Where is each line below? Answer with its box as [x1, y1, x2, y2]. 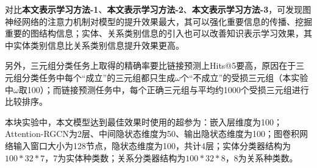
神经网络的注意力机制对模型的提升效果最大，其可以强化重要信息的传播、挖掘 [5, 15, 312, 27]
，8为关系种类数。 [225, 151, 298, 164]
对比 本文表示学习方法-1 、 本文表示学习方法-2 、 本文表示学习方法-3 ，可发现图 [5, 3, 312, 15]
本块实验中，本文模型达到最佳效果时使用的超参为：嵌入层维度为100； [5, 115, 282, 128]
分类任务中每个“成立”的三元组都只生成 [21, 71, 176, 83]
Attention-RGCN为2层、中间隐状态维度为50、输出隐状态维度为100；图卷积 [5, 127, 299, 140]
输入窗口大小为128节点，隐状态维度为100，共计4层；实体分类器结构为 [13, 139, 291, 152]
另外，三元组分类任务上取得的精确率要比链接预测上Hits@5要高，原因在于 [5, 59, 296, 72]
